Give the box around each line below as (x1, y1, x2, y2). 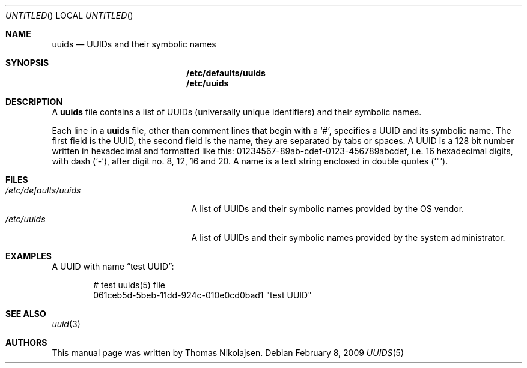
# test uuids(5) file (93, 280, 165, 290)
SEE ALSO (5, 309, 46, 319)
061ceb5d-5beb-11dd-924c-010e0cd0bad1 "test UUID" (93, 290, 312, 300)
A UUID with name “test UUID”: (52, 261, 174, 271)
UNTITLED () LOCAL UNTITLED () (5, 10, 133, 20)
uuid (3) (52, 319, 81, 329)
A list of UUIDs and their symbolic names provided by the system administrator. (191, 232, 505, 243)
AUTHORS (5, 337, 47, 348)
